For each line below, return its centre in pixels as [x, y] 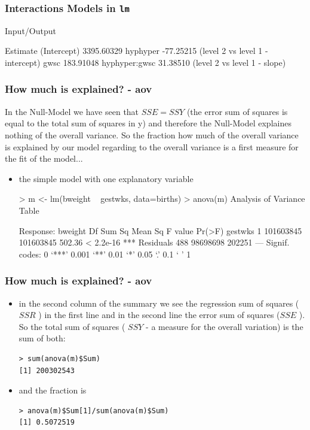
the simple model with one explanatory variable [106, 178]
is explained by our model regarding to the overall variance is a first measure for [152, 146]
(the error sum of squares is [237, 111]
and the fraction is [53, 390]
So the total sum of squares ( [72, 326]
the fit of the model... [44, 158]
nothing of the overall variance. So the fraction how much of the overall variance [152, 134]
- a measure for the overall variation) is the [225, 326]
